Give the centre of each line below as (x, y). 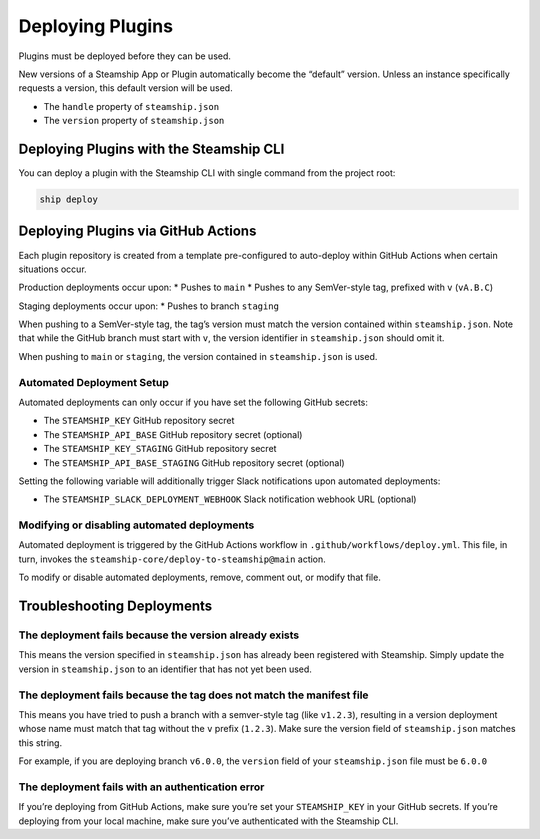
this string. (40, 742)
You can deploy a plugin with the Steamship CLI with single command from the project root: (207, 173)
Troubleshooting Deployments (115, 606)
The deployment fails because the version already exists (159, 635)
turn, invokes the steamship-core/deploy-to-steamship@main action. (172, 559)
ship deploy (69, 199)
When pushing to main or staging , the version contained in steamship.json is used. (198, 356)
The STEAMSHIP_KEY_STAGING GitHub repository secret (160, 449)
